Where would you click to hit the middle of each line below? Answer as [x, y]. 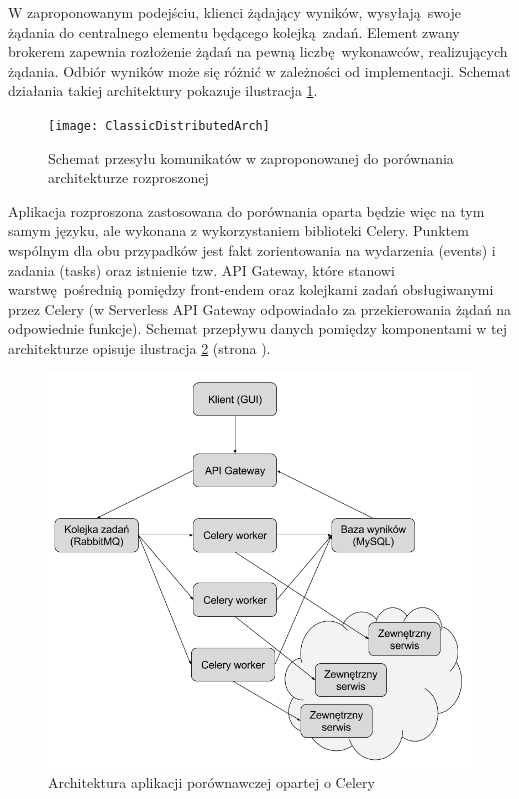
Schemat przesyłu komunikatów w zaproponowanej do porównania [251, 157]
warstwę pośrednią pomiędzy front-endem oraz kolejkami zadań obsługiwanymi [251, 289]
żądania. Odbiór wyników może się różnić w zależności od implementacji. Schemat [259, 70]
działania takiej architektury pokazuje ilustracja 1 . [163, 90]
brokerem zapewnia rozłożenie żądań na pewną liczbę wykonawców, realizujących [258, 51]
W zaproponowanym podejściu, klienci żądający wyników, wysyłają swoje [234, 12]
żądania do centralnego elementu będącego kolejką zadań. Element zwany [234, 31]
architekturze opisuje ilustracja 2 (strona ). [139, 347]
